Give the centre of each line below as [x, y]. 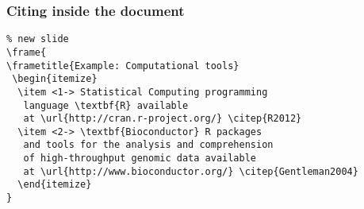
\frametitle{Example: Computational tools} [123, 66]
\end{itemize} [55, 185]
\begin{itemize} [55, 79]
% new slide [38, 39]
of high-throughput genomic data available [140, 159]
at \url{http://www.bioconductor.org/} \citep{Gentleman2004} [191, 171]
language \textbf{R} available [106, 105]
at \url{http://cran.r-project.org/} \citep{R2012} [163, 119]
